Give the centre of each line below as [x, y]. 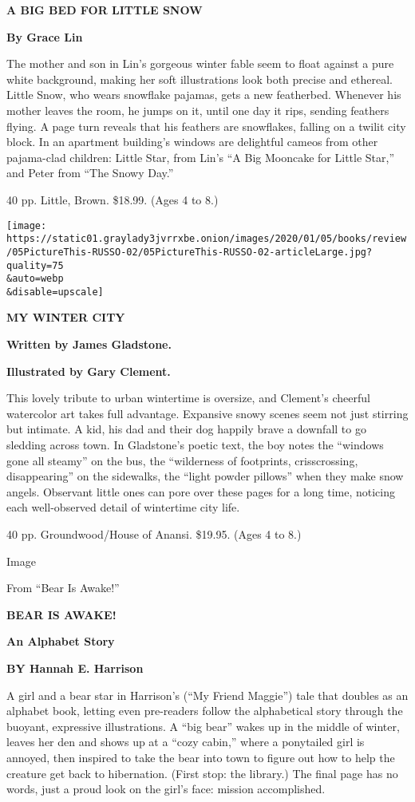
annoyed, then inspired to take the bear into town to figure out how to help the [201, 757]
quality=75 [35, 265]
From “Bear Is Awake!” [63, 588]
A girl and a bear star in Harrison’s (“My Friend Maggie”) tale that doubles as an [207, 695]
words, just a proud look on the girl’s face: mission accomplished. [166, 789]
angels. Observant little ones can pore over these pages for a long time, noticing [201, 491]
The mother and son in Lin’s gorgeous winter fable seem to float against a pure [200, 63]
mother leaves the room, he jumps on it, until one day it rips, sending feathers [198, 110]
